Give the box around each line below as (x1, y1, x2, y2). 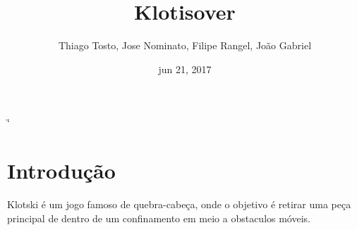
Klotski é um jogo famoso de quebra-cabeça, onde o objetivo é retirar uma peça (7, 197, 351, 212)
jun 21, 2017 (158, 61, 212, 76)
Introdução (7, 156, 116, 185)
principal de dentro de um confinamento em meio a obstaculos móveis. (7, 210, 310, 225)
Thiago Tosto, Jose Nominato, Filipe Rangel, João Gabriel (58, 38, 312, 53)
